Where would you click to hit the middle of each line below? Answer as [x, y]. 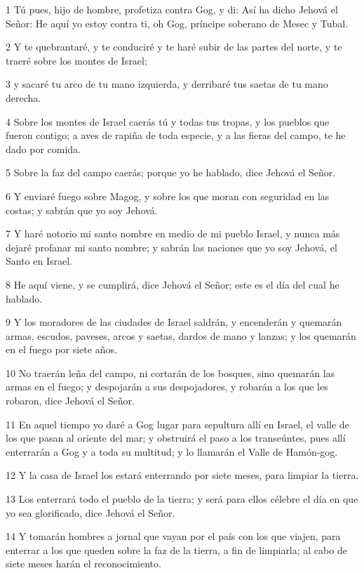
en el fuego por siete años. [61, 349]
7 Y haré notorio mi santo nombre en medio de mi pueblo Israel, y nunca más [173, 233]
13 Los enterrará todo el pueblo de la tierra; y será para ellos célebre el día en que [182, 499]
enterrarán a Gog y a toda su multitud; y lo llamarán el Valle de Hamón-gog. [172, 451]
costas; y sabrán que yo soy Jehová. [82, 210]
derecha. [23, 97]
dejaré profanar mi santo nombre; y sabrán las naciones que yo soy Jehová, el [171, 247]
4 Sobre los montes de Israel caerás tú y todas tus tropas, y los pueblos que [168, 121]
